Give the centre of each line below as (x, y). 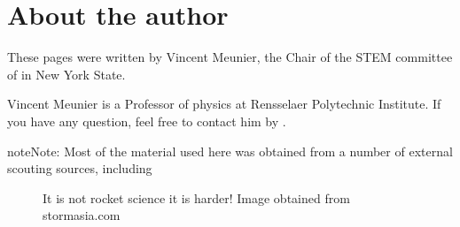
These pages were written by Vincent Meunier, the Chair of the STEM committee (230, 57)
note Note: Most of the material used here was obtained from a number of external (230, 151)
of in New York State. (66, 74)
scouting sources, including (80, 168)
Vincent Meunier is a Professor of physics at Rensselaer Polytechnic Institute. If (224, 104)
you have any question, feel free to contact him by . (147, 121)
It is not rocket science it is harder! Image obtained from (196, 197)
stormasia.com (82, 215)
